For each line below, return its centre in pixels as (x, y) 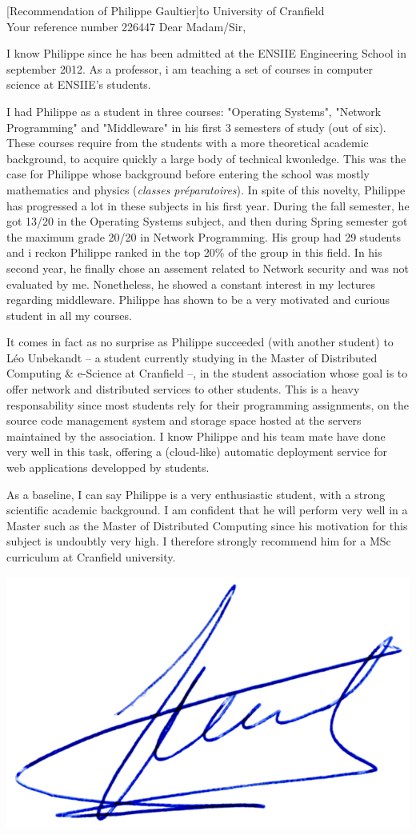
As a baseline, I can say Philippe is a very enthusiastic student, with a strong (196, 494)
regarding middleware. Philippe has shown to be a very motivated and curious (198, 300)
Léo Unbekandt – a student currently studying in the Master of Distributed (192, 357)
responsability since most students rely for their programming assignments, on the (208, 404)
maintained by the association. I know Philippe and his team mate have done (196, 435)
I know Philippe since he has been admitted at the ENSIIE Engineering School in (206, 53)
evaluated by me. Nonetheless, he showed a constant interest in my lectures (191, 284)
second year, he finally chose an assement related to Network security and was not (208, 268)
